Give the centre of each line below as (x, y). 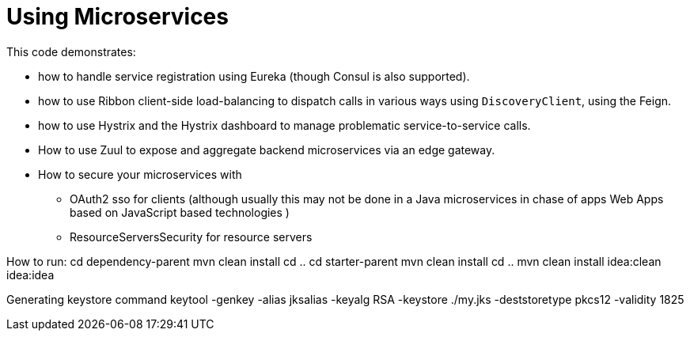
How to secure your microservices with (140, 174)
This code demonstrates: (71, 51)
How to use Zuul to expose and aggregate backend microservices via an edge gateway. (267, 150)
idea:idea (30, 275)
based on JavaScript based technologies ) (180, 212)
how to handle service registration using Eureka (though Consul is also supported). (254, 76)
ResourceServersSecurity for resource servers (191, 237)
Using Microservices (118, 17)
